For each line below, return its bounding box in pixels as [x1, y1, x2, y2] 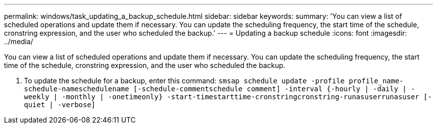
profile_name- [349, 77, 404, 85]
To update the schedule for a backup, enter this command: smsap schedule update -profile [24, 76, 345, 85]
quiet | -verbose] [24, 101, 96, 109]
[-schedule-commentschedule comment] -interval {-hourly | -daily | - [133, 85, 415, 93]
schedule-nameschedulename [24, 85, 129, 93]
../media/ [4, 37, 33, 46]
